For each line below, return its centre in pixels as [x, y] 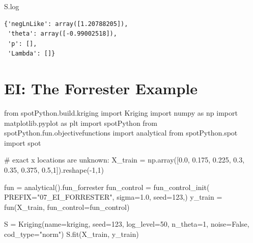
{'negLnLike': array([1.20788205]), [66, 24]
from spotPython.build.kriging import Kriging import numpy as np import [121, 113]
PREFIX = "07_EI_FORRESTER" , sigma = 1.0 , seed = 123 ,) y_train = [113, 197]
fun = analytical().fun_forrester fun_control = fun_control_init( [107, 187]
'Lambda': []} [32, 54]
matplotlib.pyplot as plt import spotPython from [81, 123]
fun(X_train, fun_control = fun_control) [67, 207]
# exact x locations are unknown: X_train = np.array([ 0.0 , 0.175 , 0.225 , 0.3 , [124, 160]
